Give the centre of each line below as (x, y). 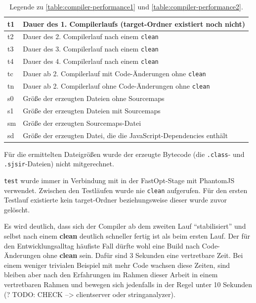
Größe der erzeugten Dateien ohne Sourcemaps (94, 98)
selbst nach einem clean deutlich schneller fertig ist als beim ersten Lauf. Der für (127, 236)
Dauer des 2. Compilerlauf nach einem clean (91, 36)
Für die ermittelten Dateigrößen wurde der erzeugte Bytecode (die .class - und (124, 154)
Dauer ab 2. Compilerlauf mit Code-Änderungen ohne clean (114, 74)
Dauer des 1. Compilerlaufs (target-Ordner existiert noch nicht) (134, 24)
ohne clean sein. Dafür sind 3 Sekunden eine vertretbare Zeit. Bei (143, 255)
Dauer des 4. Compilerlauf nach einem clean (91, 61)
